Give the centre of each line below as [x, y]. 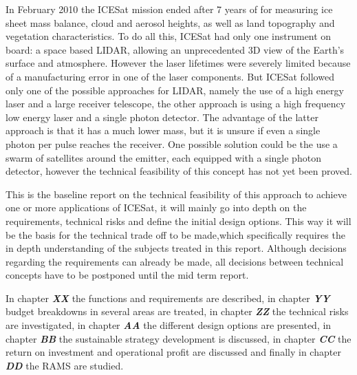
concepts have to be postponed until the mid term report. [127, 275]
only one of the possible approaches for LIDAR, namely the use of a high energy [175, 90]
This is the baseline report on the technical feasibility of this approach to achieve [176, 194]
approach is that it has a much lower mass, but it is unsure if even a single [163, 130]
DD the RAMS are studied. [65, 365]
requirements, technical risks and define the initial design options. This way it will [178, 221]
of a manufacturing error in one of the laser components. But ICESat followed [170, 76]
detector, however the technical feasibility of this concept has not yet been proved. [179, 171]
